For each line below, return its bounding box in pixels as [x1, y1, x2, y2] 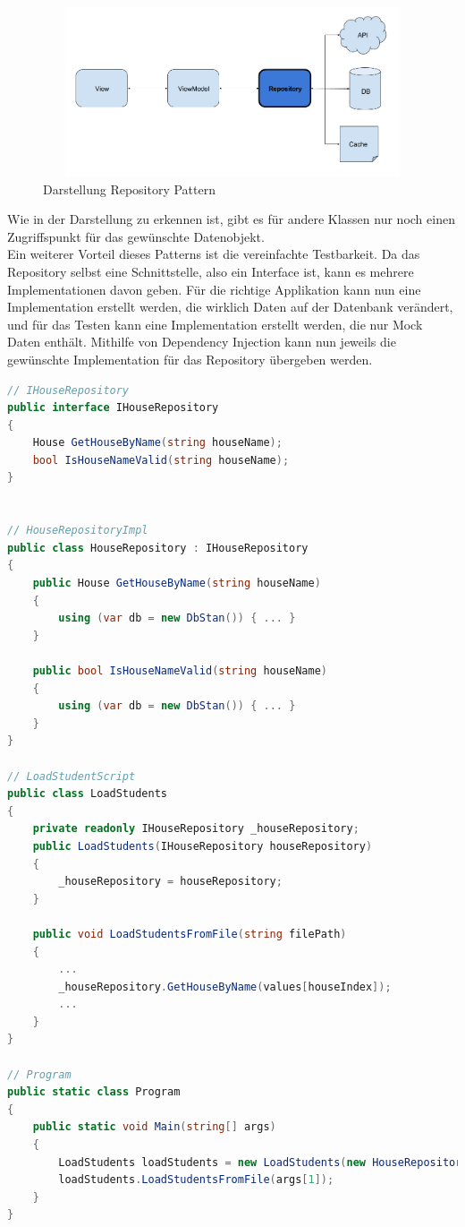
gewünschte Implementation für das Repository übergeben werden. [7, 349, 373, 368]
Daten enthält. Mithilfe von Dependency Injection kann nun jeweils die [7, 332, 396, 351]
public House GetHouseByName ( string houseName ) [32, 577, 321, 590]
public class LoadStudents [7, 787, 167, 801]
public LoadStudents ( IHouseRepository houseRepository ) [32, 839, 373, 853]
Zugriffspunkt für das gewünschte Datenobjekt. [7, 227, 265, 245]
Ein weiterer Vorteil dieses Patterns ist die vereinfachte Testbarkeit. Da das [7, 245, 420, 263]
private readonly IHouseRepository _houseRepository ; [32, 822, 359, 836]
